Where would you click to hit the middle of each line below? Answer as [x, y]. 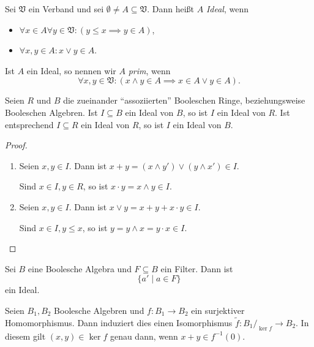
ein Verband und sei [66, 9]
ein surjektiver [218, 310]
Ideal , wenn [227, 9]
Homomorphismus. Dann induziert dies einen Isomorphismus [119, 322]
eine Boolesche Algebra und [80, 268]
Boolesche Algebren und [99, 310]
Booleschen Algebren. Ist [51, 112]
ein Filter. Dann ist [197, 268]
